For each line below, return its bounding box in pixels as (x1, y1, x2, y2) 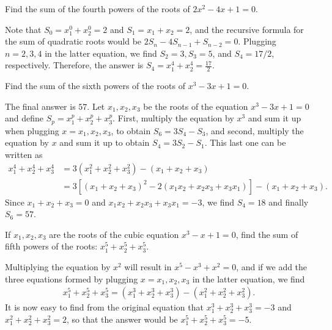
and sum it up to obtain (59, 136, 150, 149)
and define (5, 112, 44, 124)
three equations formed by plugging (5, 272, 138, 285)
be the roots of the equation (143, 99, 248, 112)
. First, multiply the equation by (113, 112, 234, 124)
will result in (124, 260, 172, 273)
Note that (5, 23, 42, 35)
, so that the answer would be (67, 312, 178, 325)
